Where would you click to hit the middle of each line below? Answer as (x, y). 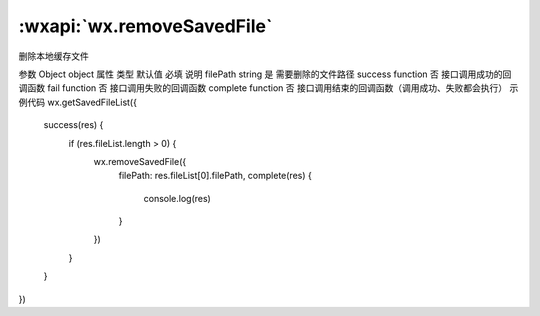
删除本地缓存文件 (53, 56)
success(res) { (73, 125)
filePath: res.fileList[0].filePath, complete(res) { (215, 176)
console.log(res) (177, 198)
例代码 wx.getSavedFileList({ (77, 102)
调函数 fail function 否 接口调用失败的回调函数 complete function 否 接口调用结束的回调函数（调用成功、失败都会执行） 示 (268, 88)
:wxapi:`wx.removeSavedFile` (145, 26)
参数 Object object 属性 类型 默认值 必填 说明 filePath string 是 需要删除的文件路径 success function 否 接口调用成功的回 (265, 74)
